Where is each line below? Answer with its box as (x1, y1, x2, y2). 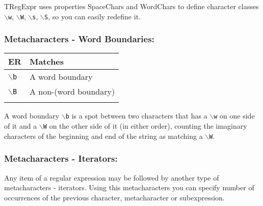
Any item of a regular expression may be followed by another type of (4, 172, 219, 183)
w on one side (214, 110, 255, 121)
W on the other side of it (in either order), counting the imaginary (43, 121, 247, 131)
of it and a (4, 121, 37, 131)
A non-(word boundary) (29, 85, 115, 98)
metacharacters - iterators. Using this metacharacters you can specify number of (4, 182, 254, 193)
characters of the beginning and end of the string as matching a (4, 130, 203, 141)
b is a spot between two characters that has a (65, 110, 207, 121)
